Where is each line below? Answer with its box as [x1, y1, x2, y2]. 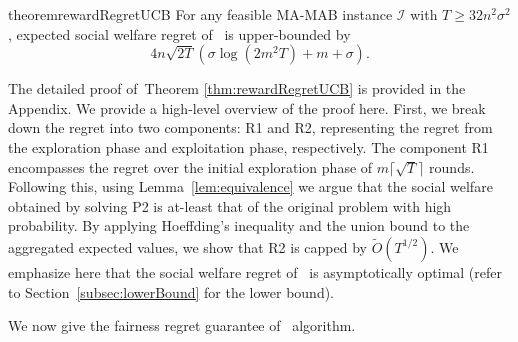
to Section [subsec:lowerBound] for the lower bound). [8, 281, 335, 302]
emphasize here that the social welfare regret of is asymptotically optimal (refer [8, 261, 503, 282]
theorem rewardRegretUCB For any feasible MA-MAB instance [8, 4, 393, 24]
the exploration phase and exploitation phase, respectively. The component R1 [8, 136, 489, 157]
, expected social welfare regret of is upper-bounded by [8, 23, 351, 44]
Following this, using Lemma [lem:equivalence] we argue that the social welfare [8, 176, 493, 197]
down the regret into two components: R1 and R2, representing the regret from [8, 117, 493, 138]
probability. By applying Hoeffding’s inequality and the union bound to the [8, 215, 470, 236]
